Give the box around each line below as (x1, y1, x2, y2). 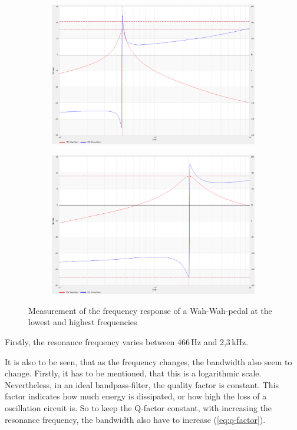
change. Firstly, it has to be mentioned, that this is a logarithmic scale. (5, 367, 262, 379)
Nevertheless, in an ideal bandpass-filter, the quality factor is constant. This (5, 378, 279, 391)
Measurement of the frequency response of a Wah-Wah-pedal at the (28, 304, 272, 316)
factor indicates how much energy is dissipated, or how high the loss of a (5, 390, 267, 402)
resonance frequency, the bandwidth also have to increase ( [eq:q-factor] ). (5, 413, 266, 425)
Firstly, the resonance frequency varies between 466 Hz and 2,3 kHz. (5, 336, 249, 348)
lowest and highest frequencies (28, 316, 137, 328)
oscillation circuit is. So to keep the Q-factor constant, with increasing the (5, 402, 272, 414)
